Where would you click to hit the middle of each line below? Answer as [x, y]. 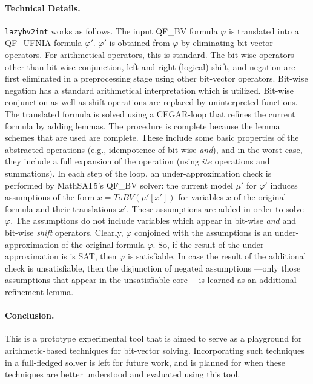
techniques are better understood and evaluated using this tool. [123, 374]
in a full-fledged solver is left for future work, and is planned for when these [145, 362]
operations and [242, 161]
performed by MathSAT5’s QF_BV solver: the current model [119, 185]
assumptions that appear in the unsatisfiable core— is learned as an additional [151, 280]
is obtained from [140, 43]
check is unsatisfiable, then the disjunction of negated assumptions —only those [153, 268]
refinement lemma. [39, 291]
